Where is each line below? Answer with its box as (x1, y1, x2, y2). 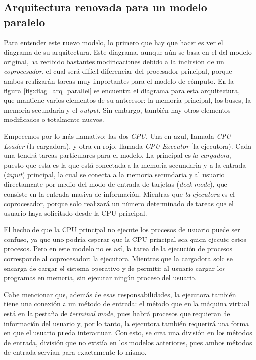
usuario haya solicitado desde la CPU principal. (4, 208, 147, 218)
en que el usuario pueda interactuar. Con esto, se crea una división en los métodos (4, 328, 252, 338)
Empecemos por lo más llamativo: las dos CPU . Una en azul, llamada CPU (4, 130, 231, 141)
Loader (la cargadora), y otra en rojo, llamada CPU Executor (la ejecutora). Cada (4, 140, 252, 150)
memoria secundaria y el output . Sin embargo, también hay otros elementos (4, 104, 231, 115)
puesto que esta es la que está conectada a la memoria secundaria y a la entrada (4, 159, 246, 170)
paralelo (4, 14, 45, 29)
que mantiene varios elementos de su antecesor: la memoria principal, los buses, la (4, 95, 251, 105)
